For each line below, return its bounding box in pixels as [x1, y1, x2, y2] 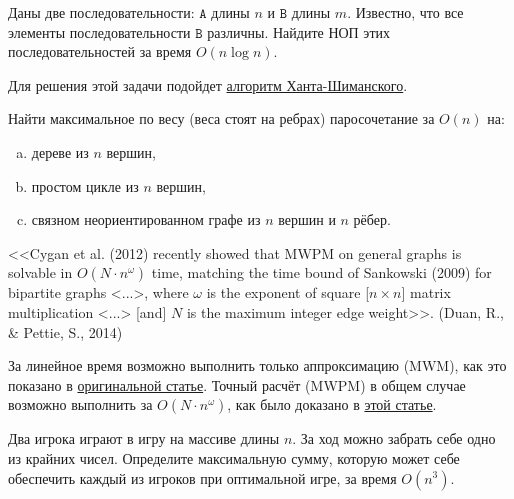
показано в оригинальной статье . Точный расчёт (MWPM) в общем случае [8, 374, 466, 395]
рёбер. [353, 209, 391, 230]
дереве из [31, 141, 89, 162]
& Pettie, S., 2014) [8, 321, 123, 342]
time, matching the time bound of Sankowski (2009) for [151, 262, 492, 283]
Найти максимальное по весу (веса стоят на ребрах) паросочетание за [8, 108, 435, 129]
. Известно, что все [347, 2, 464, 22]
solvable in [8, 262, 73, 283]
